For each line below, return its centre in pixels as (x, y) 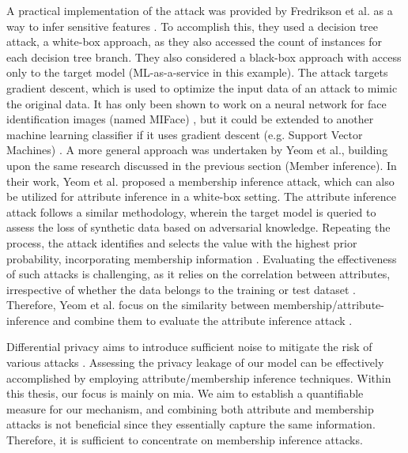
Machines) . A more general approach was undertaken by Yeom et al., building (197, 150)
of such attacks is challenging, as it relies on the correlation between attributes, (198, 274)
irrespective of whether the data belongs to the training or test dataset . (181, 289)
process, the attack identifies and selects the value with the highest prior (182, 242)
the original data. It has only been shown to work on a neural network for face (196, 103)
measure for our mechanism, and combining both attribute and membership (190, 408)
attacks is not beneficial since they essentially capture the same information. (191, 424)
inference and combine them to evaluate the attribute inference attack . (179, 320)
